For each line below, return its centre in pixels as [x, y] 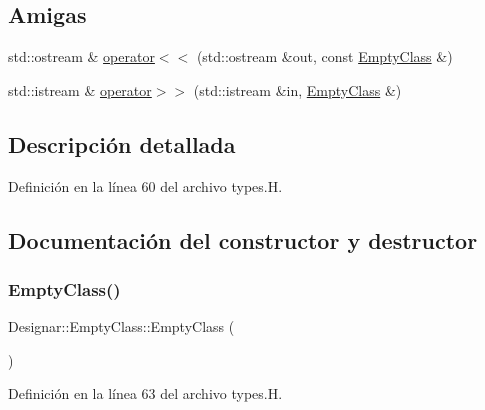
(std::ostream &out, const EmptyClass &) [324, 56]
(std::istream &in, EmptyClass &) [297, 89]
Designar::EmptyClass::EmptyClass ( [121, 326]
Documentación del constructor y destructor [243, 239]
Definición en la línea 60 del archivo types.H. [145, 185]
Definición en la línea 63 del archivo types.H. [145, 393]
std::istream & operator [80, 89]
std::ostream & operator [81, 56]
